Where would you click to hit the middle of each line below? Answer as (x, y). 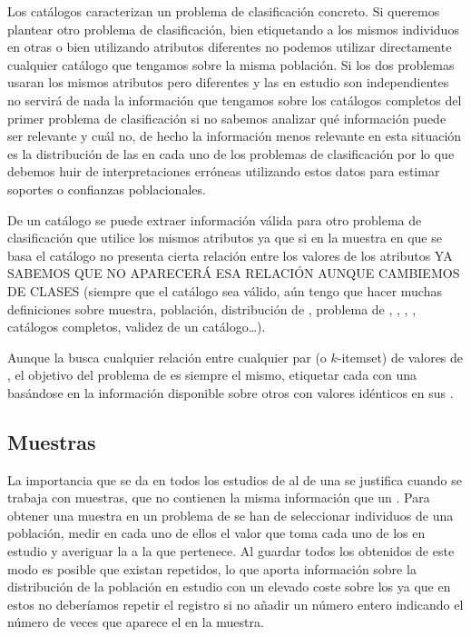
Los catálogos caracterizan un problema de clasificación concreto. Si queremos (224, 11)
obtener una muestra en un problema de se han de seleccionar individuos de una (231, 515)
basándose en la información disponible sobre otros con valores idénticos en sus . (231, 392)
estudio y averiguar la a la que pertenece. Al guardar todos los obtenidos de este (231, 551)
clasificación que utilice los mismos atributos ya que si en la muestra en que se (225, 238)
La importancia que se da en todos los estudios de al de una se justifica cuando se (235, 479)
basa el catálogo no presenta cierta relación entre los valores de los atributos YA (230, 255)
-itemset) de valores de (400, 357)
